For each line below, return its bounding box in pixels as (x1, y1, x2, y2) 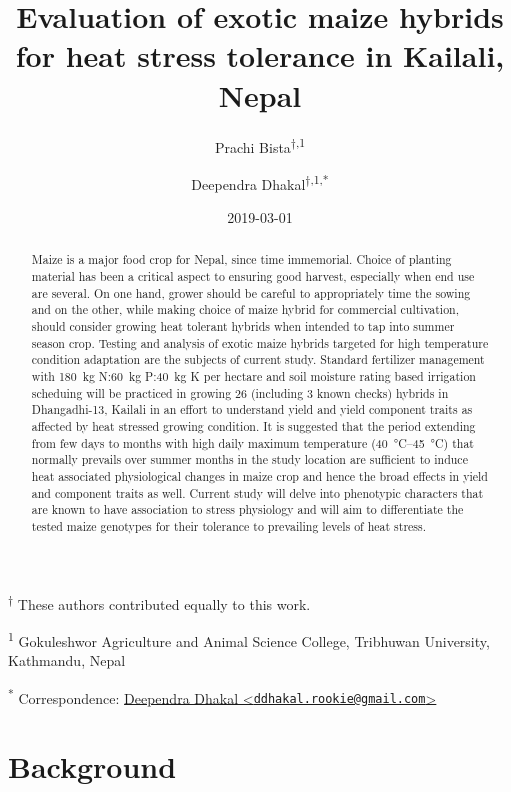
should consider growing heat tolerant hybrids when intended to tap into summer (31, 318, 455, 335)
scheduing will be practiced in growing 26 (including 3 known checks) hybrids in (31, 384, 449, 401)
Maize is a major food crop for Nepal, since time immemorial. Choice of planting (31, 251, 452, 268)
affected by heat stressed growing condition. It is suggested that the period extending (31, 417, 476, 434)
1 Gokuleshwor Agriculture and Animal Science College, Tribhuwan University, (8, 627, 490, 651)
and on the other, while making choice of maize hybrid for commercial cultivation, (31, 301, 460, 318)
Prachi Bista (214, 136, 291, 157)
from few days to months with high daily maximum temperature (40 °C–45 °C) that (31, 434, 474, 451)
